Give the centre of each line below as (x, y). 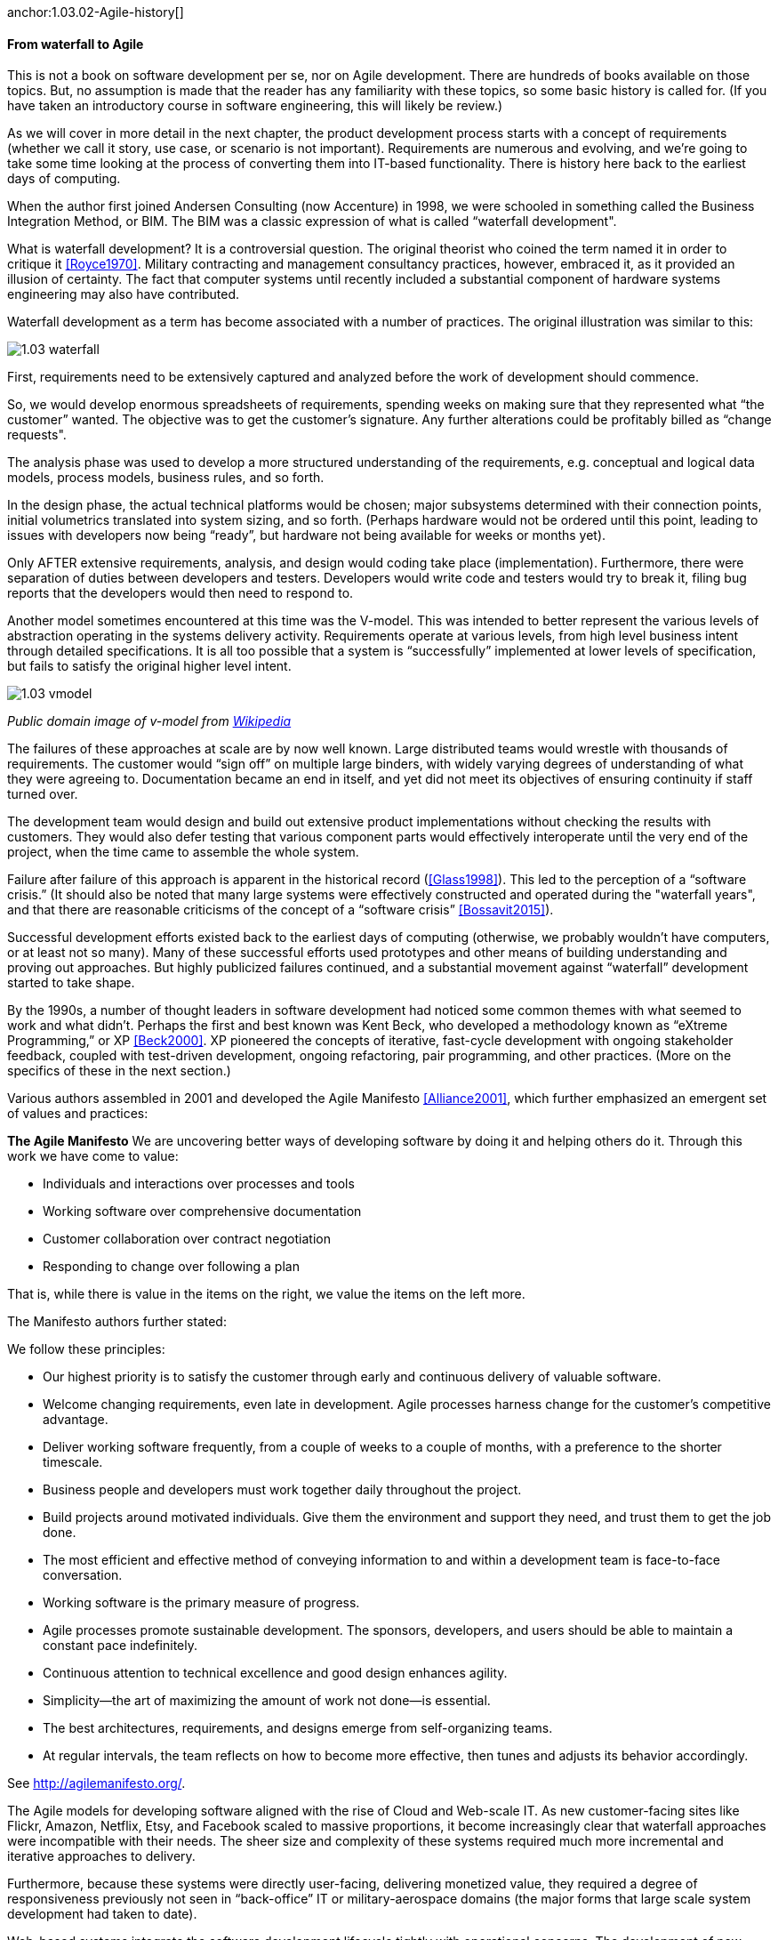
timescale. (73, 1462)
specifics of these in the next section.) (119, 1071)
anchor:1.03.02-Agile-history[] (96, 12)
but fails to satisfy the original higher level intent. (149, 666)
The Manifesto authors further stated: (117, 1322)
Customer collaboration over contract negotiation (187, 1239)
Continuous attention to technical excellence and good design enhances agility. (275, 1673)
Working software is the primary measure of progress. (201, 1603)
